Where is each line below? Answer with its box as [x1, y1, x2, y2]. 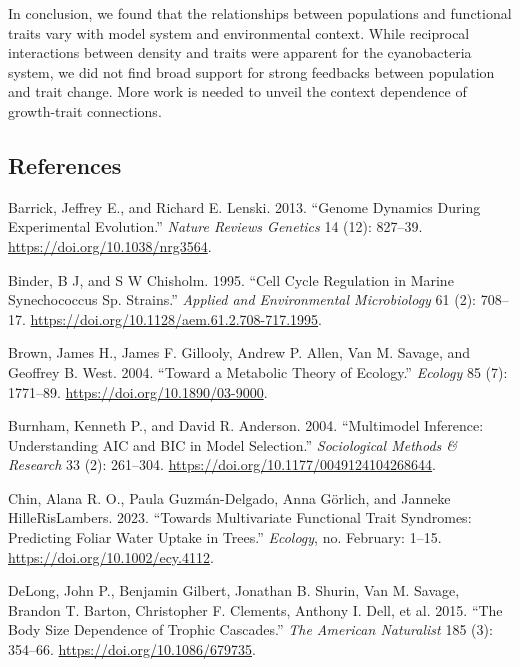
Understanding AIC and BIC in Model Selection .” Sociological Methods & [8, 434, 458, 455]
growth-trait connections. [8, 100, 162, 121]
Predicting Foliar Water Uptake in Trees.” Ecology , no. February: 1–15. [8, 527, 442, 548]
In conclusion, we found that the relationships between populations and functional [8, 3, 512, 23]
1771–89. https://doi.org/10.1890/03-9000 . [8, 381, 268, 402]
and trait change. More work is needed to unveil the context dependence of [8, 81, 467, 102]
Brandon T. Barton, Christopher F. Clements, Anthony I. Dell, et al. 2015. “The [8, 599, 503, 620]
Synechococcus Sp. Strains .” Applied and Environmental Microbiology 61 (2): [8, 289, 476, 310]
